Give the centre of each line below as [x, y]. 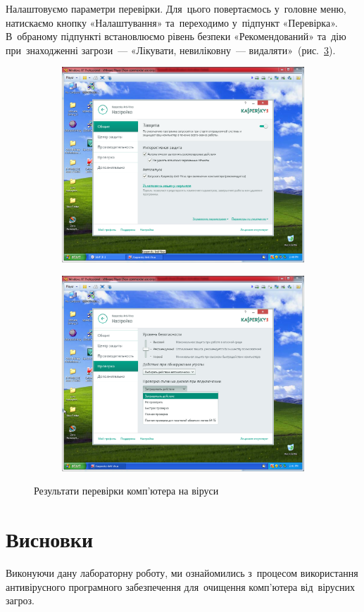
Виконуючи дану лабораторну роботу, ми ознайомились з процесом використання [182, 572]
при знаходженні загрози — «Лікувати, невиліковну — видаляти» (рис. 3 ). [171, 50]
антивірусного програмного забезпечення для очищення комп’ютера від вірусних [181, 586]
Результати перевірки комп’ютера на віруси [126, 491]
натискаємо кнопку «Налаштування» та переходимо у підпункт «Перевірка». [172, 22]
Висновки [50, 538]
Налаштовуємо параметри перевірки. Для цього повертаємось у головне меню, [176, 8]
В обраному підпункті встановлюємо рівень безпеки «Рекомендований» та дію [176, 36]
